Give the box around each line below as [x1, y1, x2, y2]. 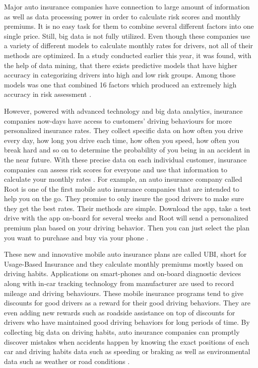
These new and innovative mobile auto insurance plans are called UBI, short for [4, 249, 247, 259]
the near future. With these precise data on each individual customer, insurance [4, 154, 247, 164]
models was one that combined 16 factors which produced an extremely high [4, 79, 237, 89]
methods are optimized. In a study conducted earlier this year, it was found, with [4, 50, 252, 60]
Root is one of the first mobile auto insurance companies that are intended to [4, 183, 239, 194]
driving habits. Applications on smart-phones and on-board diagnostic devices [4, 268, 241, 279]
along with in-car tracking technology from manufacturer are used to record [4, 278, 234, 289]
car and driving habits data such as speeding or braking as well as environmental [4, 346, 251, 357]
